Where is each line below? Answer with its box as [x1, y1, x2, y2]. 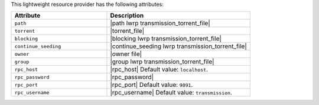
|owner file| [110, 50, 142, 58]
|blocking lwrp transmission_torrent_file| [110, 35, 222, 43]
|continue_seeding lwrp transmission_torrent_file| [110, 42, 248, 50]
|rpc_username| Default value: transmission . [110, 89, 233, 97]
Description [110, 12, 144, 20]
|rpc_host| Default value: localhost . [110, 65, 209, 73]
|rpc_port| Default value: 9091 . [110, 81, 193, 89]
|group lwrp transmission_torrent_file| [110, 57, 214, 66]
